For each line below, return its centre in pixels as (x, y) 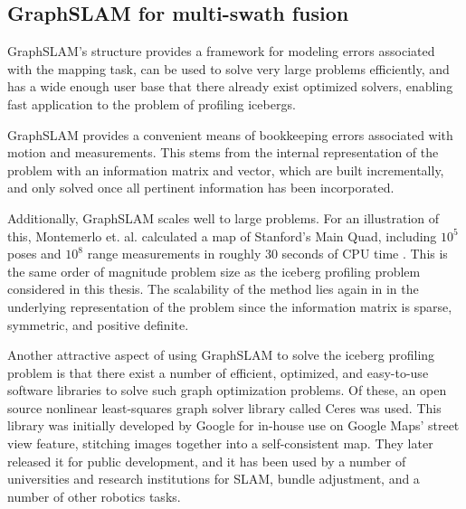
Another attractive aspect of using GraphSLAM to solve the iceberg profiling (221, 355)
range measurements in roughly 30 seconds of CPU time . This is (267, 254)
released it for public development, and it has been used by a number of (207, 461)
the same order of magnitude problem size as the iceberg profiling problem (214, 271)
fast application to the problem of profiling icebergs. (152, 104)
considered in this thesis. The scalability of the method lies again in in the (213, 289)
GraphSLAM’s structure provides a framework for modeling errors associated (221, 51)
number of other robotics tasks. (94, 496)
